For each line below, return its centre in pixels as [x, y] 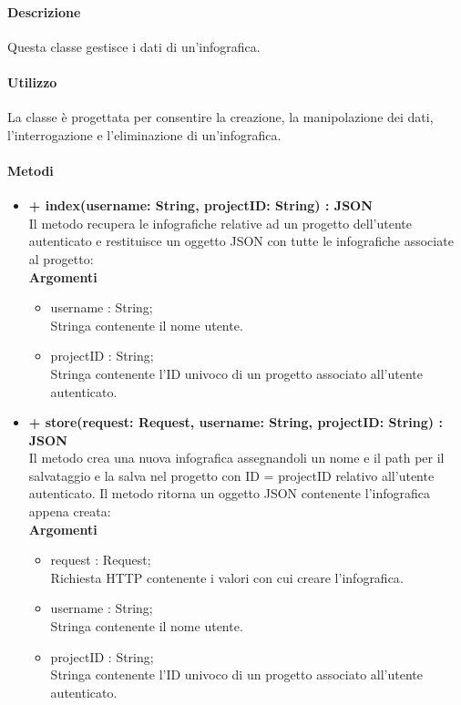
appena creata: [70, 511]
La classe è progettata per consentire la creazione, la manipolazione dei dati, [220, 117]
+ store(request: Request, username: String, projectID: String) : [236, 422]
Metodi [31, 170]
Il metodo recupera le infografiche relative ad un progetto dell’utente [220, 223]
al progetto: [61, 258]
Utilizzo [32, 82]
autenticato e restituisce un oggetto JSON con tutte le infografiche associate [241, 241]
